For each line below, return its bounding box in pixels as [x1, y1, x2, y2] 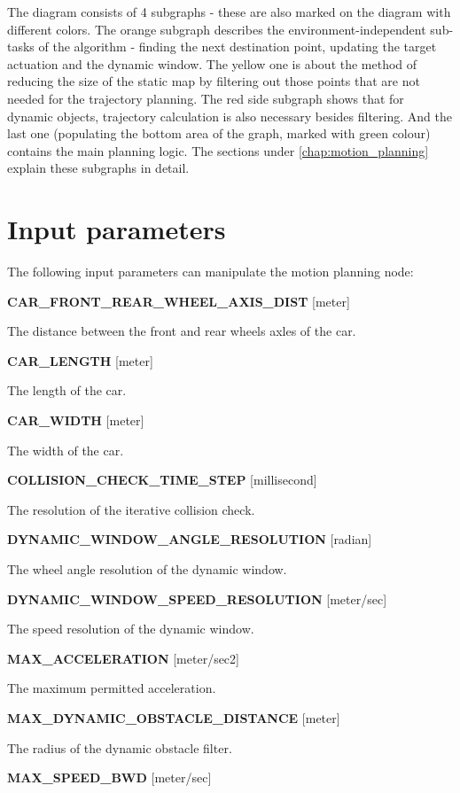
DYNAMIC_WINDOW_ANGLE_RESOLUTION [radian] [7, 530, 372, 548]
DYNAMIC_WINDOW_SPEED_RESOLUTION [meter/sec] [7, 589, 387, 608]
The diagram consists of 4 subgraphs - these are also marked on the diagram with [7, 3, 451, 20]
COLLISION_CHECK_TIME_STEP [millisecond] [7, 470, 317, 489]
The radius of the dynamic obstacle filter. [7, 738, 232, 757]
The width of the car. [7, 440, 124, 459]
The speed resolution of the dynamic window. [7, 619, 254, 638]
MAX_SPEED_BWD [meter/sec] [7, 768, 212, 787]
